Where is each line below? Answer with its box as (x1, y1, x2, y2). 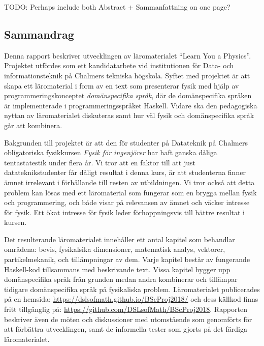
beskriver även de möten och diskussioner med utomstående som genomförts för (4, 313, 252, 324)
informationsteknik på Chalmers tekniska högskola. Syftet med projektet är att (4, 70, 250, 80)
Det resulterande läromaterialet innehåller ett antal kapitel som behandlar (4, 234, 235, 244)
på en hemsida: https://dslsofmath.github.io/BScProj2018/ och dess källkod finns (4, 294, 258, 304)
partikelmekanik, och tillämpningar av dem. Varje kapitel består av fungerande (4, 254, 250, 265)
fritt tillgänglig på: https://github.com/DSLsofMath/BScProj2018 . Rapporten (4, 304, 247, 314)
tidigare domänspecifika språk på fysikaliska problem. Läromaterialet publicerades (4, 283, 260, 294)
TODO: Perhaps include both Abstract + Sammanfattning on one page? (4, 2, 230, 12)
